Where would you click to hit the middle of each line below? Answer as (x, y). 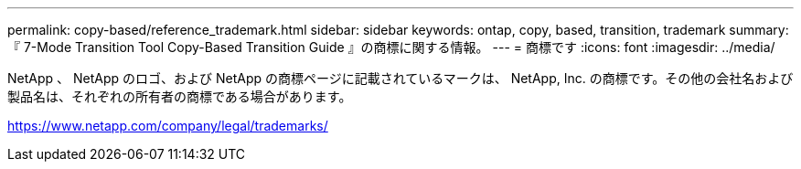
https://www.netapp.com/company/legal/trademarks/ (168, 126)
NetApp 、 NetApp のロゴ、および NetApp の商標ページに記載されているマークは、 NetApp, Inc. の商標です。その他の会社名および (400, 78)
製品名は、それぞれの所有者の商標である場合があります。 (180, 96)
